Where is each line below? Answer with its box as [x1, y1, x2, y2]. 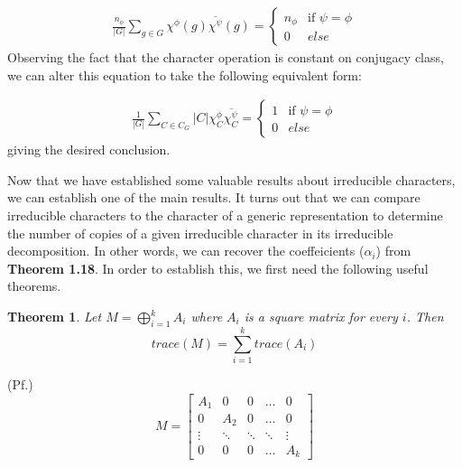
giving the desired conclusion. [7, 140, 171, 159]
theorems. [7, 276, 61, 295]
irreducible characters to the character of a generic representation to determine [7, 206, 443, 225]
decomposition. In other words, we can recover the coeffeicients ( [7, 241, 365, 260]
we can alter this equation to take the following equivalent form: [7, 65, 362, 84]
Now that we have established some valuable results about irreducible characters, [7, 170, 456, 189]
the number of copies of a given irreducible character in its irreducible [7, 223, 393, 242]
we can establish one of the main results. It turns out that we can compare [7, 188, 420, 207]
